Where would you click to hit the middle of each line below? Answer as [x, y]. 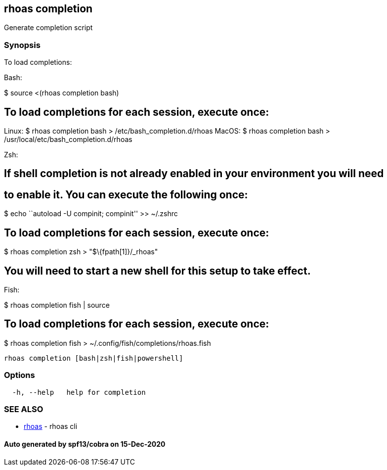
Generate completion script [48, 28]
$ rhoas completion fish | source [57, 305]
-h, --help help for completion [79, 392]
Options [20, 375]
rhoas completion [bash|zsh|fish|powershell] [94, 358]
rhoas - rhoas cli [51, 426]
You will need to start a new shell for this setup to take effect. [157, 271]
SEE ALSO [24, 409]
